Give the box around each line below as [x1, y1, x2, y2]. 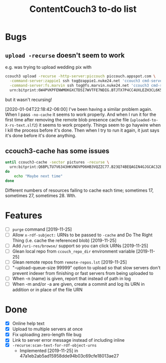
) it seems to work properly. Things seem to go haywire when [36, 122, 161, 128]
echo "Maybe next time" [14, 173, 63, 179]
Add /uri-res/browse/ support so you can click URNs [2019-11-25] [12, 243, 148, 249]
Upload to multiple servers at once [12, 326, 83, 332]
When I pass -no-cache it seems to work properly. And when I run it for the [5, 111, 157, 117]
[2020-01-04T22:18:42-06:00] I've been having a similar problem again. [5, 106, 152, 112]
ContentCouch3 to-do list [29, 3, 137, 15]
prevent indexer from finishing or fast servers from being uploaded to [12, 270, 154, 276]
